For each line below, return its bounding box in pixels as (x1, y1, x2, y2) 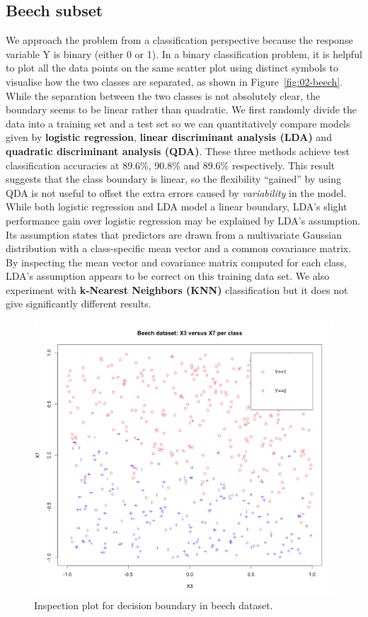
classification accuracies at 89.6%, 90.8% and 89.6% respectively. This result (6, 157, 335, 172)
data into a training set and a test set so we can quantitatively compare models (6, 115, 350, 130)
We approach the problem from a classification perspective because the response (6, 33, 353, 47)
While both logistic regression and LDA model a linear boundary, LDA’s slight (6, 199, 347, 214)
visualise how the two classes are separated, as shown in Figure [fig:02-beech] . (6, 74, 343, 89)
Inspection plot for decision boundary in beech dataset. (34, 597, 273, 612)
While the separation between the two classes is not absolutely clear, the (6, 88, 321, 103)
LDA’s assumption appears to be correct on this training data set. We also (6, 268, 330, 283)
